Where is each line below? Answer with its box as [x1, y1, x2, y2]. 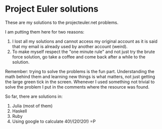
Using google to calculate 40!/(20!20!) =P [12, 118, 96, 124]
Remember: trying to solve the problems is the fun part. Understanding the [5, 68, 155, 74]
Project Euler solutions [5, 3, 99, 15]
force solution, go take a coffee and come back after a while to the [12, 54, 146, 59]
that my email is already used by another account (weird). [12, 43, 128, 49]
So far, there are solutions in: [5, 93, 63, 99]
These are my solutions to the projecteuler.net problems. [5, 19, 119, 25]
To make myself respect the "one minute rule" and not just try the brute [12, 49, 155, 55]
